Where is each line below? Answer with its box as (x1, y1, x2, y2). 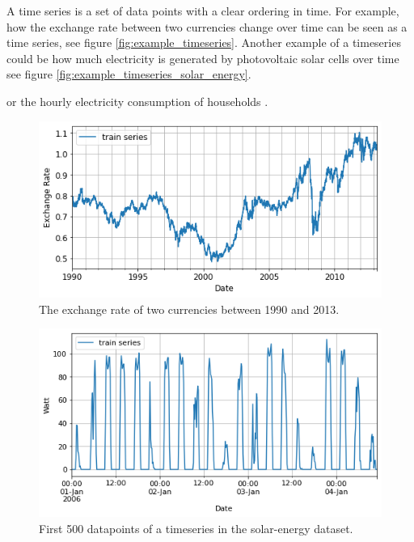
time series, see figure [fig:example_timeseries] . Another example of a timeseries (6, 34, 401, 51)
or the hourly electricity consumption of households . (6, 92, 268, 109)
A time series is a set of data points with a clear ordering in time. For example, (6, 2, 399, 19)
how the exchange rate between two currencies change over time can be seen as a (6, 18, 408, 35)
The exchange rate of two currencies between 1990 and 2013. (39, 300, 340, 317)
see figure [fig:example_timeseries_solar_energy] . (6, 66, 251, 83)
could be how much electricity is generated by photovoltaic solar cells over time (6, 49, 399, 66)
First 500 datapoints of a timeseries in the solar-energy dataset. (39, 520, 353, 536)
